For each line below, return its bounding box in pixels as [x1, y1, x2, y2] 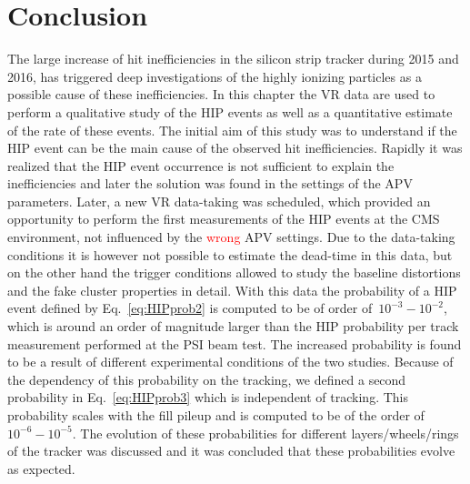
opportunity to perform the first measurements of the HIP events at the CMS [7, 209, 440, 228]
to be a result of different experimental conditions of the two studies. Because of [7, 352, 454, 371]
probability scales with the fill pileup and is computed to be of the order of [7, 406, 425, 424]
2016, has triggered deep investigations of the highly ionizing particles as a [7, 66, 422, 86]
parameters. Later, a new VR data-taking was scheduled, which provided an [7, 191, 431, 210]
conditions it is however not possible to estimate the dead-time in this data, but [7, 245, 453, 264]
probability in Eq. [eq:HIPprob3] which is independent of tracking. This [7, 388, 408, 407]
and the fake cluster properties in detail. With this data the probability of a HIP [7, 280, 457, 299]
